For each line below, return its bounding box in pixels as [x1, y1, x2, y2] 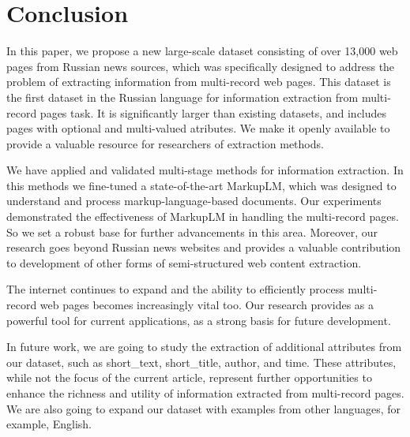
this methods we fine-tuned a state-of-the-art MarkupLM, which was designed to [6, 177, 397, 193]
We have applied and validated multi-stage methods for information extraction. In [6, 162, 404, 178]
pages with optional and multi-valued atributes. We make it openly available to [6, 120, 390, 136]
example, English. [6, 416, 92, 432]
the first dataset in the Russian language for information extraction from [6, 88, 359, 105]
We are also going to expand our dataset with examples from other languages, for [6, 400, 401, 416]
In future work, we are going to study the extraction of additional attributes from [6, 338, 402, 355]
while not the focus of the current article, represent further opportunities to [6, 369, 372, 386]
